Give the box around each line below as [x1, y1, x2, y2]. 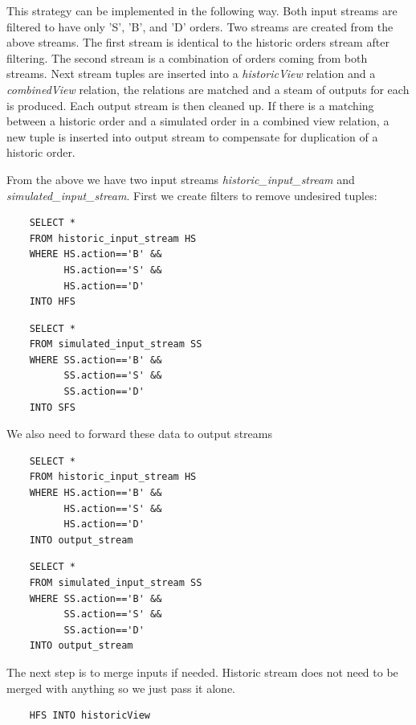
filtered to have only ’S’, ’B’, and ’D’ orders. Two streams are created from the [6, 18, 394, 35]
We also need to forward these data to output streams [6, 425, 272, 442]
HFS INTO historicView [29, 710, 150, 722]
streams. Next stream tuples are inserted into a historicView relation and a [6, 65, 376, 82]
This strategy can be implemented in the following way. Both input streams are [6, 2, 398, 18]
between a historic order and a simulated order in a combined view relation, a [6, 113, 389, 129]
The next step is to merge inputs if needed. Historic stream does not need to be [6, 663, 398, 680]
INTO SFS [29, 401, 75, 413]
